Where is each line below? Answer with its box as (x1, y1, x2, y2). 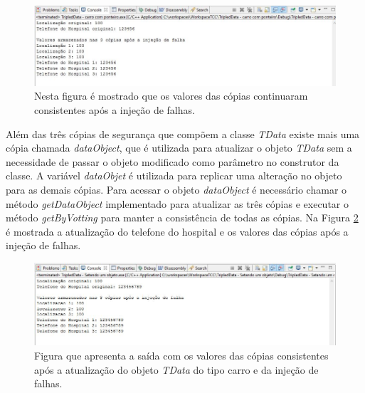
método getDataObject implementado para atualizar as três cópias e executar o (6, 196, 349, 211)
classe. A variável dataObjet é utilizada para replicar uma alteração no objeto (6, 168, 342, 183)
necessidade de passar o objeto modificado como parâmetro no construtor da (6, 154, 339, 169)
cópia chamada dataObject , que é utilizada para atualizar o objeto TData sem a (6, 140, 352, 155)
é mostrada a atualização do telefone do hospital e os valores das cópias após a (6, 224, 349, 239)
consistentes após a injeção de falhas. (34, 102, 195, 117)
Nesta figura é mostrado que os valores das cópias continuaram (34, 88, 308, 103)
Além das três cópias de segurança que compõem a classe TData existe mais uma (6, 126, 360, 141)
